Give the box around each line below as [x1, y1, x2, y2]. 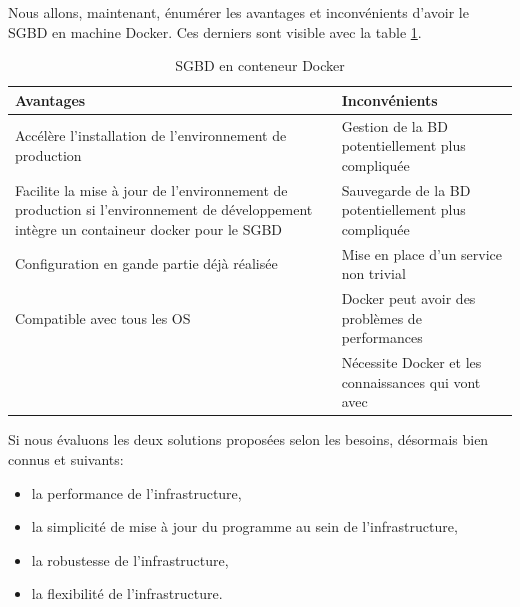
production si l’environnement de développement [15, 199, 313, 220]
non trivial [341, 263, 406, 284]
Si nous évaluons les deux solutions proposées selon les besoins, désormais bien [8, 429, 489, 450]
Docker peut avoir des [341, 288, 476, 309]
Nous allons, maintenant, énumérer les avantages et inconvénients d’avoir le [8, 2, 469, 22]
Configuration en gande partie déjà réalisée [15, 253, 278, 274]
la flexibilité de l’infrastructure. [31, 583, 223, 604]
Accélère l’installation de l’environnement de [15, 125, 287, 146]
